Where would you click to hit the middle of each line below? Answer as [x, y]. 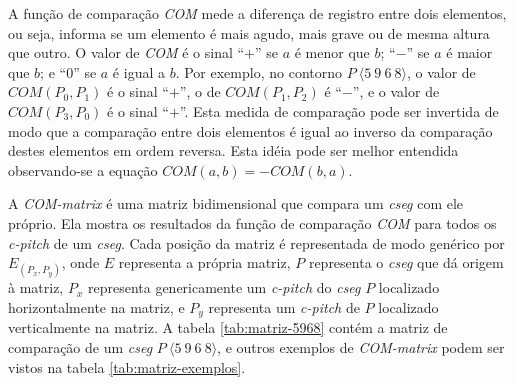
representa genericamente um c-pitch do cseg [224, 287]
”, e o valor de [396, 91]
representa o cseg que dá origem [406, 262]
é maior [469, 52]
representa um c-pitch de [284, 306]
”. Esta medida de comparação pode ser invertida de [339, 110]
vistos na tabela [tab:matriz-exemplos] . [127, 366]
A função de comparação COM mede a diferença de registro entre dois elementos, [257, 13]
